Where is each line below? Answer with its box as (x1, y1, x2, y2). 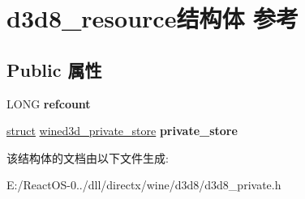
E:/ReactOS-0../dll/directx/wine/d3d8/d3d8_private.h (6, 176, 281, 193)
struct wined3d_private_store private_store (6, 122, 238, 139)
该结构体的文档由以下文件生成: (6, 149, 169, 166)
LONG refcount (6, 95, 91, 112)
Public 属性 (6, 57, 102, 82)
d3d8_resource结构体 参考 (6, 2, 299, 35)
